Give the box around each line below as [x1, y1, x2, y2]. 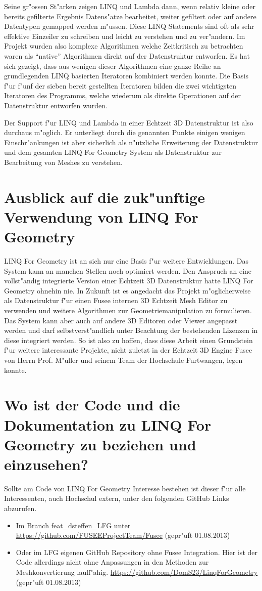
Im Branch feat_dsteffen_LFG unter [16, 520, 131, 530]
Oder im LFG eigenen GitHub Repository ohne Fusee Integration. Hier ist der [16, 546, 257, 557]
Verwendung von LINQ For [4, 206, 198, 227]
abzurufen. [4, 503, 37, 513]
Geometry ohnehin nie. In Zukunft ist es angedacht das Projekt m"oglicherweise [4, 285, 251, 296]
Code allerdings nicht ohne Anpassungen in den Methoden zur [16, 557, 209, 567]
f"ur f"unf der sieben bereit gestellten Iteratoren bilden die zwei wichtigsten [4, 80, 237, 91]
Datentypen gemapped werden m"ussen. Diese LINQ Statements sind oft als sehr [4, 21, 254, 31]
